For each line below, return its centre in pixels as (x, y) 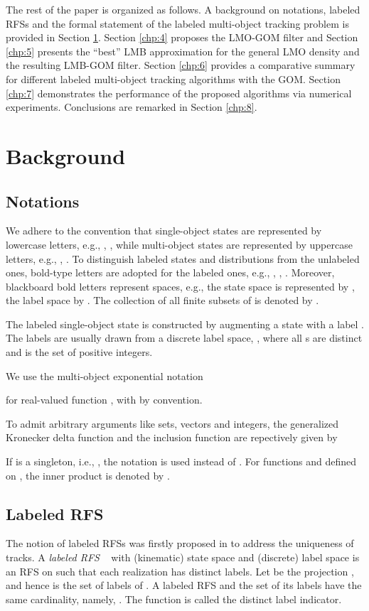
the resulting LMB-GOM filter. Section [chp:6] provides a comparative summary (181, 65)
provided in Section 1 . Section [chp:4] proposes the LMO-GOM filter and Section (182, 37)
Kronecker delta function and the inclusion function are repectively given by (172, 437)
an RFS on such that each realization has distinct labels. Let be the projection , (180, 571)
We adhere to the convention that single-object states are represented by (164, 231)
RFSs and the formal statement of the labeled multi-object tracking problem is (177, 23)
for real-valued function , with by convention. (104, 400)
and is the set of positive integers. (79, 352)
